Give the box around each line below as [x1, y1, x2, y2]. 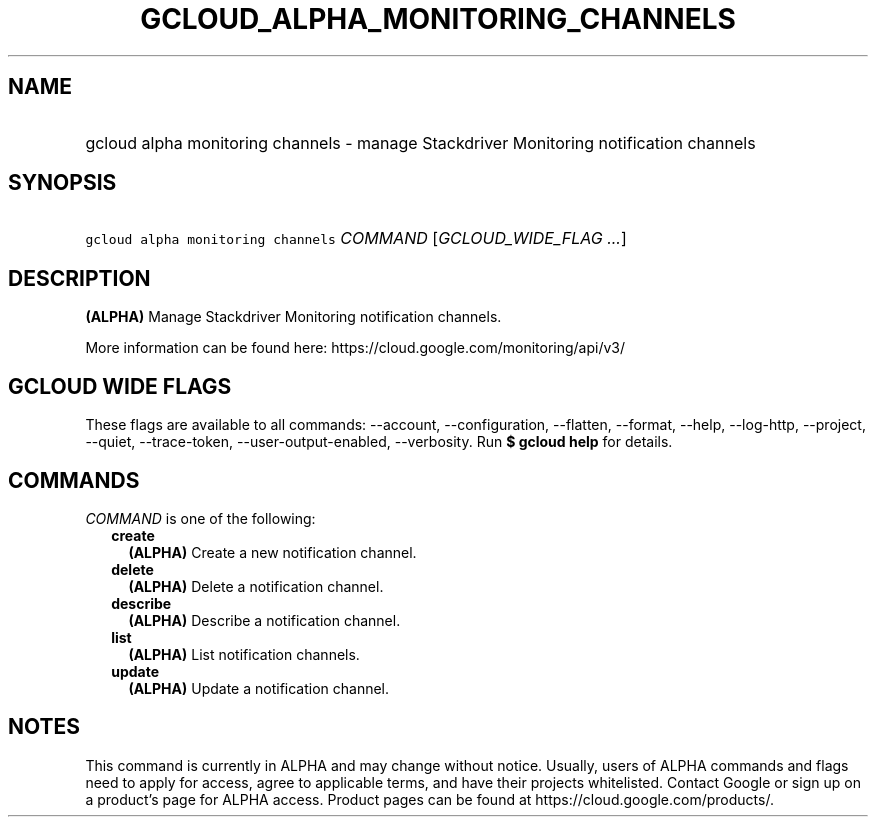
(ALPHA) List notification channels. [128, 645, 360, 663]
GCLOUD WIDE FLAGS [8, 373, 232, 399]
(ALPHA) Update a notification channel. [128, 679, 390, 697]
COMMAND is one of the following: [85, 509, 316, 527]
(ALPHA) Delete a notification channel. [128, 577, 384, 595]
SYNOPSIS [8, 170, 117, 196]
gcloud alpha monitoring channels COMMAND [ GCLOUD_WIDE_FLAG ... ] [85, 228, 627, 249]
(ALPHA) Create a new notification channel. [128, 543, 417, 561]
